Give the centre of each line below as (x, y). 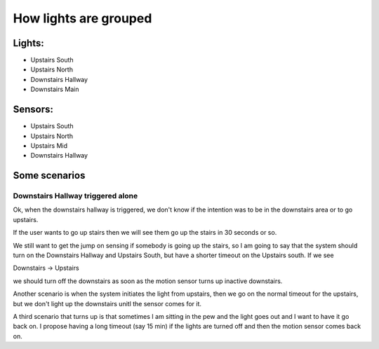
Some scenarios (49, 176)
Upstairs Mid (49, 145)
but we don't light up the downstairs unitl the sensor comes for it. (107, 303)
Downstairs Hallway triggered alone (75, 196)
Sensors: (33, 110)
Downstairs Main (55, 89)
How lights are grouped (82, 18)
